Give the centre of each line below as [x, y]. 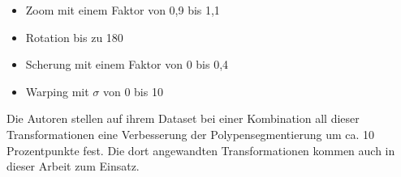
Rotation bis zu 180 [74, 37]
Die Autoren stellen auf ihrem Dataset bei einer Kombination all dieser [183, 118]
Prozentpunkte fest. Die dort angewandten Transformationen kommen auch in [201, 150]
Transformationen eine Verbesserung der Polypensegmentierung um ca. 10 [191, 134]
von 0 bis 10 [133, 91]
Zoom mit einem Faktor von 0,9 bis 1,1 [123, 10]
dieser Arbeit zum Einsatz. [73, 166]
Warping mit [57, 91]
